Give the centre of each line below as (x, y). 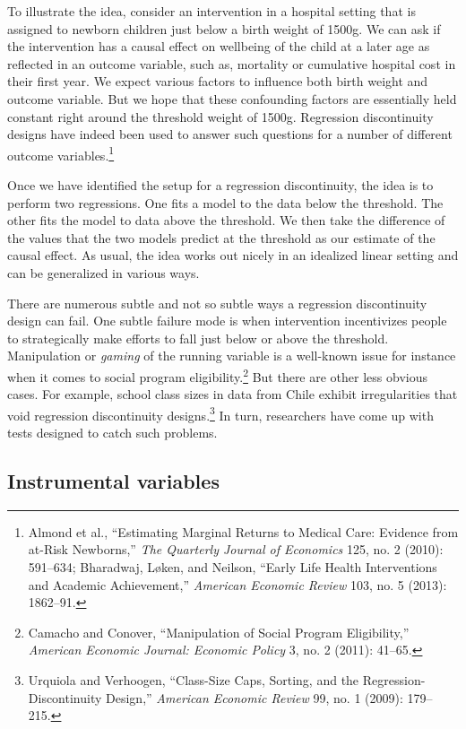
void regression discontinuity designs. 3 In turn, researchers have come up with (220, 413)
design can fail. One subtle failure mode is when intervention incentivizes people (227, 321)
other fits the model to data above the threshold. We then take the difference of (226, 220)
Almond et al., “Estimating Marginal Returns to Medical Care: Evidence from (243, 531)
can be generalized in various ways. (104, 272)
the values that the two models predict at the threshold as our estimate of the (221, 237)
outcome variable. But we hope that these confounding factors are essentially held (232, 98)
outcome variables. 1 (61, 153)
